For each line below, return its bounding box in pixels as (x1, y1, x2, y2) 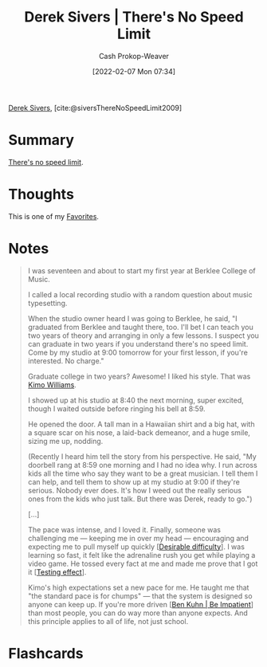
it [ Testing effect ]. (27, 567, 87, 577)
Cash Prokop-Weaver (98, 51, 170, 61)
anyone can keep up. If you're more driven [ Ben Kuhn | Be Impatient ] (27, 599, 253, 609)
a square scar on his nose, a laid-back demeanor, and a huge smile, (27, 427, 251, 437)
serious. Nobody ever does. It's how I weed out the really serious (27, 485, 241, 495)
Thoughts (8, 186, 74, 203)
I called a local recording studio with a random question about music (27, 289, 253, 299)
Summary (8, 131, 74, 149)
